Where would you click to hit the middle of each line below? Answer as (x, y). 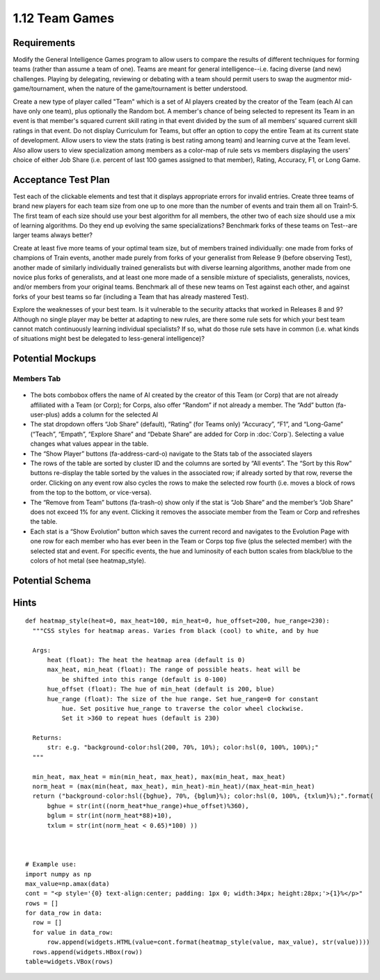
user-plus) (45, 415)
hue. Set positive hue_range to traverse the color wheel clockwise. (183, 708)
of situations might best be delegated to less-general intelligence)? (109, 339)
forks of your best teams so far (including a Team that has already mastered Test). (131, 296)
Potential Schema (52, 580)
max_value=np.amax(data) (68, 884)
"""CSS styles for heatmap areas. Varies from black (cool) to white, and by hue (176, 630)
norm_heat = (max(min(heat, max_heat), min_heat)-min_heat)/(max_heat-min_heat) (174, 787)
